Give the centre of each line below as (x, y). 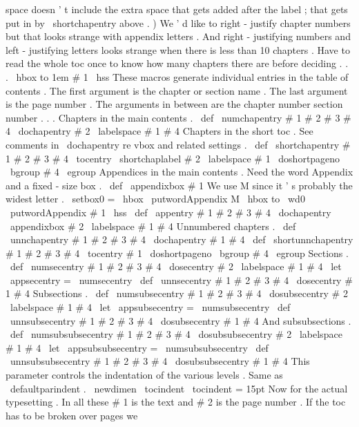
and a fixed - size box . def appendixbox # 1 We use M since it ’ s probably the (179, 185)
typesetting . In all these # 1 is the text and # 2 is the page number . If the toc (176, 402)
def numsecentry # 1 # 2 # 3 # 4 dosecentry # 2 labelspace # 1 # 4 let (176, 266)
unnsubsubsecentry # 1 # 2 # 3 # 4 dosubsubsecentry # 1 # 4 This (160, 361)
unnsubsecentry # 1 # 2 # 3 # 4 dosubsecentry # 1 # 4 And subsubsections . (181, 320)
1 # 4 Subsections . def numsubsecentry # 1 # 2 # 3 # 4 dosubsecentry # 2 (177, 293)
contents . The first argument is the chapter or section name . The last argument (177, 90)
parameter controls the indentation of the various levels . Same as (144, 375)
